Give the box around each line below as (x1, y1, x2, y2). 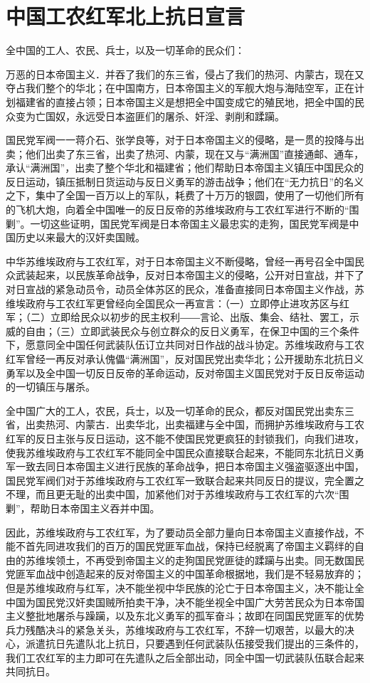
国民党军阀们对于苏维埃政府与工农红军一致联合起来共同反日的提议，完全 (6, 472, 344, 487)
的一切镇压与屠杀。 (6, 379, 95, 394)
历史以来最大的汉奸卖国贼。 (15, 230, 145, 245)
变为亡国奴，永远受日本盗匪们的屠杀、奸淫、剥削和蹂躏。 (15, 108, 285, 123)
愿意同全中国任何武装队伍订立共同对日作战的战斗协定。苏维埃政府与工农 (25, 337, 364, 352)
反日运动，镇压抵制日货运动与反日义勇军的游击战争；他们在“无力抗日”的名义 (6, 174, 364, 189)
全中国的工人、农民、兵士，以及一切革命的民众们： (6, 43, 245, 58)
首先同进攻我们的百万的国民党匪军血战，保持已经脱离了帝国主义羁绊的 (25, 539, 354, 554)
